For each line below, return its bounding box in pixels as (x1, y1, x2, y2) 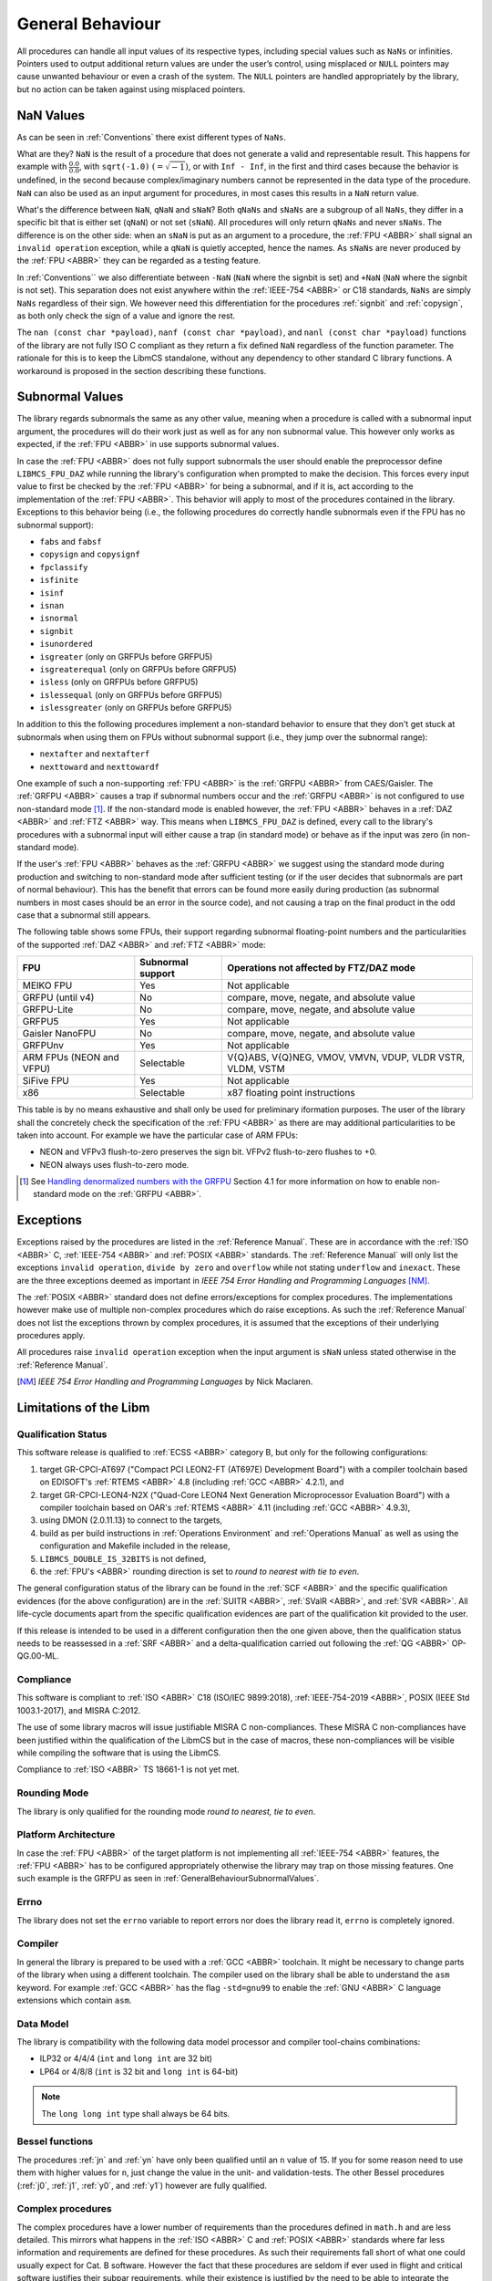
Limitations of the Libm (16, 1401, 150, 1416)
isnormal (39, 613, 79, 624)
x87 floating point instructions (227, 1087, 355, 1099)
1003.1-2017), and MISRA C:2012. (16, 1704, 141, 1715)
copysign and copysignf (39, 548, 140, 560)
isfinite (39, 575, 79, 586)
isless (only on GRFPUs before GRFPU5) (39, 676, 199, 688)
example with (16, 161, 67, 172)
